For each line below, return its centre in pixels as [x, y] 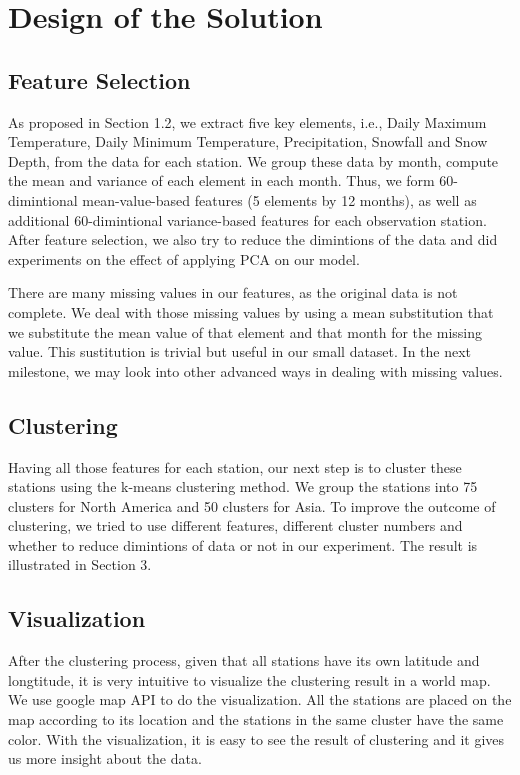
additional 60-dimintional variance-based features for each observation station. [247, 219]
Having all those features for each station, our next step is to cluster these [235, 466]
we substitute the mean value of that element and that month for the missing [245, 331]
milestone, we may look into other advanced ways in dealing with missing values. [255, 370]
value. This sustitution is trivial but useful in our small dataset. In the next [240, 351]
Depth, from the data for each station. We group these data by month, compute [253, 160]
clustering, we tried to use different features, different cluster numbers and [235, 525]
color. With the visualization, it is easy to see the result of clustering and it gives [256, 738]
